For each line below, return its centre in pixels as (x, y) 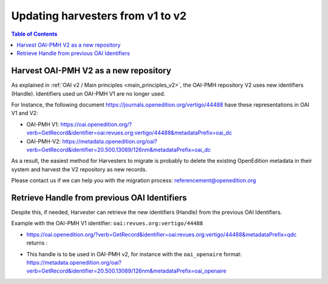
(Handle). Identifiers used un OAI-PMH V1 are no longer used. (88, 93)
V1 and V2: (25, 113)
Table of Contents (34, 34)
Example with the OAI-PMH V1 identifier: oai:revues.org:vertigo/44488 (107, 223)
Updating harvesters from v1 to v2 (99, 16)
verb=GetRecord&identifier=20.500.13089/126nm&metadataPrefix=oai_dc (118, 150)
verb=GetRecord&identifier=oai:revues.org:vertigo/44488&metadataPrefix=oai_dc (129, 133)
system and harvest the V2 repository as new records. (79, 169)
